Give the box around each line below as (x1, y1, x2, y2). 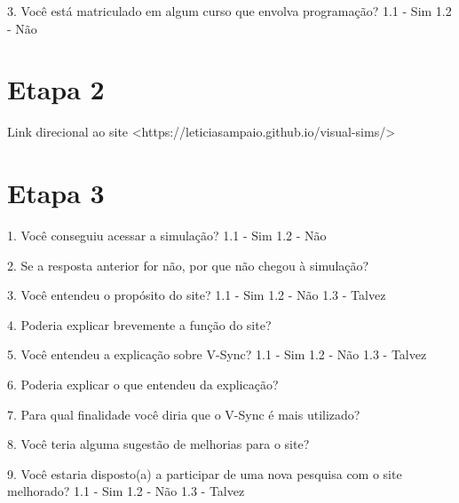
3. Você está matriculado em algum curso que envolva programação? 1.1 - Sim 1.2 (7, 2, 452, 20)
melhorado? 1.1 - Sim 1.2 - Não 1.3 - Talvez (7, 482, 245, 500)
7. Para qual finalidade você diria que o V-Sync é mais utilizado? (7, 405, 360, 423)
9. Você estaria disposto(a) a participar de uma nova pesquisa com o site (7, 464, 402, 483)
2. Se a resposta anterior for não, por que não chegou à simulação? (7, 255, 369, 274)
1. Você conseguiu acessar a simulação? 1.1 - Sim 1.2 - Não (7, 226, 327, 245)
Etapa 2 (7, 71, 105, 107)
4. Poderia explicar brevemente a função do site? (7, 315, 272, 334)
